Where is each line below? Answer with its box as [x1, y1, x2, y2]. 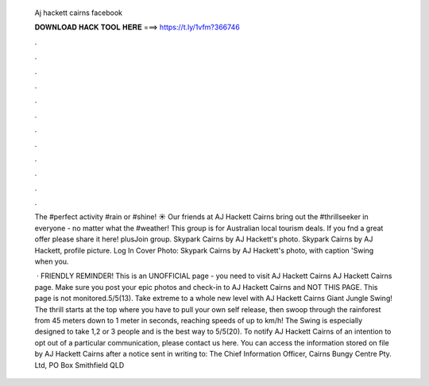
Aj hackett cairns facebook [34, 8, 123, 17]
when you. [34, 257, 69, 266]
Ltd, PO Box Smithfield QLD [34, 360, 125, 369]
